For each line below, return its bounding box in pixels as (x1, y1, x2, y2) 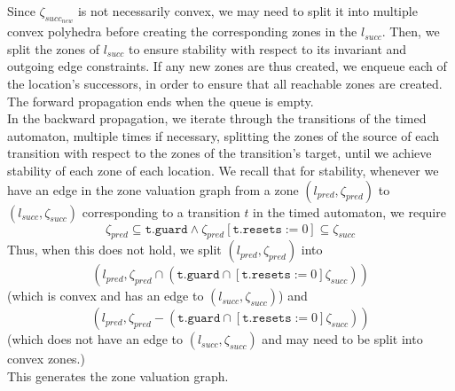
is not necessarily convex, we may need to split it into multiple (77, 2, 418, 20)
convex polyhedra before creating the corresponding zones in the (7, 22, 357, 41)
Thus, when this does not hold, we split (7, 240, 222, 259)
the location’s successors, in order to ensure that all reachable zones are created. (7, 74, 443, 92)
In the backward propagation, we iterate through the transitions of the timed (7, 109, 427, 128)
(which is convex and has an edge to (7, 286, 204, 305)
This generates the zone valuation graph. (7, 366, 229, 385)
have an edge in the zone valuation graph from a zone (7, 180, 299, 199)
